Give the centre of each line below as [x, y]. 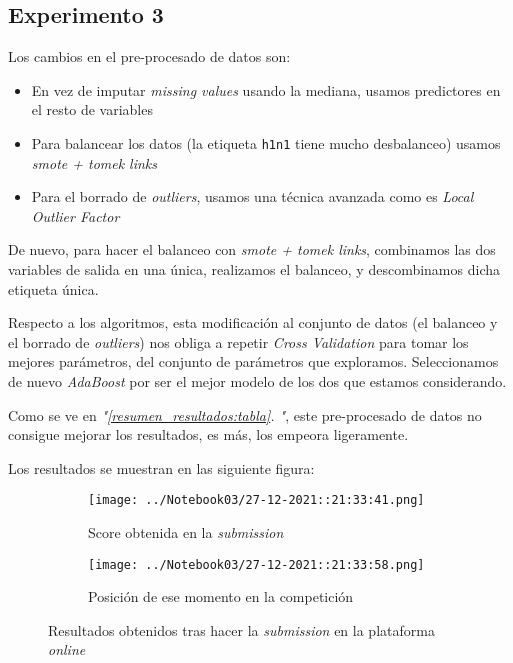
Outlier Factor [75, 215]
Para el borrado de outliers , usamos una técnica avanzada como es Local [252, 196]
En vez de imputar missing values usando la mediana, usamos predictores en [266, 89]
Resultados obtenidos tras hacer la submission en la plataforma [241, 629]
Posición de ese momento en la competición [221, 596]
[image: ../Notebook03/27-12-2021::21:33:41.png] [256, 500]
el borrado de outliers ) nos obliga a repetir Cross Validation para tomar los [238, 341]
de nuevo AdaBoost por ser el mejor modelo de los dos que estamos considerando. [257, 380]
